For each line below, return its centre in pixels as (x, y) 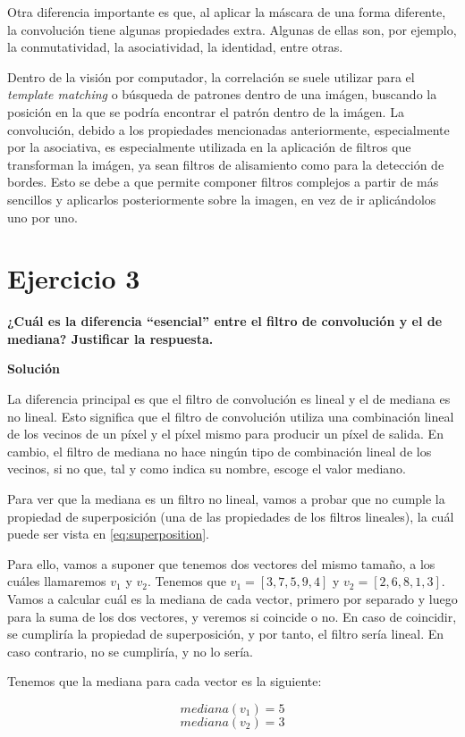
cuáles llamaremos (57, 581)
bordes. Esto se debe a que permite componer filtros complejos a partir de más (223, 182)
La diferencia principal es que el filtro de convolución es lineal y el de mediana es (229, 399)
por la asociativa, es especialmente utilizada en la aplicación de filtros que (209, 147)
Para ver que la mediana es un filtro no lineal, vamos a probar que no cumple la (226, 498)
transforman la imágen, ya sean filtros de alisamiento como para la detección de (226, 164)
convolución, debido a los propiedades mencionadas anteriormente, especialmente (228, 129)
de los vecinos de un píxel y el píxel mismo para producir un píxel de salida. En (225, 434)
